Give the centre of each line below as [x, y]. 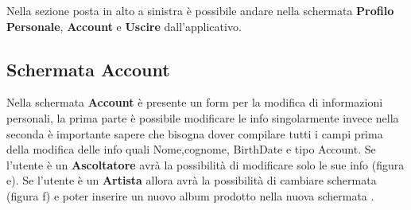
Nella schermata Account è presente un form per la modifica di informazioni [195, 102]
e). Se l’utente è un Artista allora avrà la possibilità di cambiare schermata [192, 180]
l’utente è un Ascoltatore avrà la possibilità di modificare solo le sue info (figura [205, 164]
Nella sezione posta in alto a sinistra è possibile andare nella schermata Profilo [200, 10]
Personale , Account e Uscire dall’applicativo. [124, 26]
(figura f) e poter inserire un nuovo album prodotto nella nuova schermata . [190, 195]
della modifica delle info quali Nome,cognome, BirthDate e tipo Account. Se [191, 149]
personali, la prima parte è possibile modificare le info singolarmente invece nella [203, 117]
